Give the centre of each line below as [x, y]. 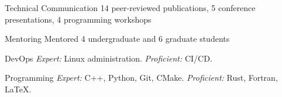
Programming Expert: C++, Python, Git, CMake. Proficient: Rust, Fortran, [141, 78]
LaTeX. [18, 89]
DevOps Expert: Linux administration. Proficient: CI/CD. [109, 58]
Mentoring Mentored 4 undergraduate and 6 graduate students [117, 39]
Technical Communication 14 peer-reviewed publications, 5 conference [130, 8]
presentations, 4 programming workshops [78, 19]
